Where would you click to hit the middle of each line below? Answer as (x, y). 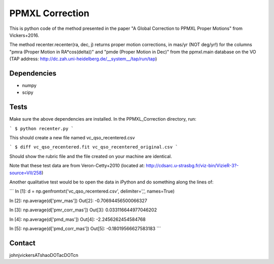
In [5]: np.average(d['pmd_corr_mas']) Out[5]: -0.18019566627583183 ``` (85, 229)
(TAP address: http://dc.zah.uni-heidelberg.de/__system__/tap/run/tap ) (83, 59)
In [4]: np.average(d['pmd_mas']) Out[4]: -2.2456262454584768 (77, 219)
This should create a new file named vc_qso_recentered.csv (72, 138)
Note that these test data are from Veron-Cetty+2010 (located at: (77, 166)
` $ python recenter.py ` (42, 128)
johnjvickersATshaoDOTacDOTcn (44, 255)
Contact (22, 243)
